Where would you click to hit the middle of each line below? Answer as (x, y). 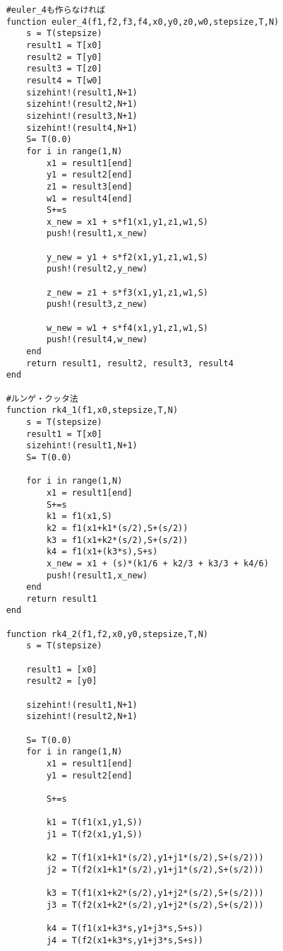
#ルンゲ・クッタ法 (42, 398)
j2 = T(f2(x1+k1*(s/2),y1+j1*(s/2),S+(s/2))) (155, 869)
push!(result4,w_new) (97, 340)
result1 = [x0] (62, 669)
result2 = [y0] (62, 681)
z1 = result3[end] (89, 186)
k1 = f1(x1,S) (79, 517)
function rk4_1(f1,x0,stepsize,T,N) (92, 410)
